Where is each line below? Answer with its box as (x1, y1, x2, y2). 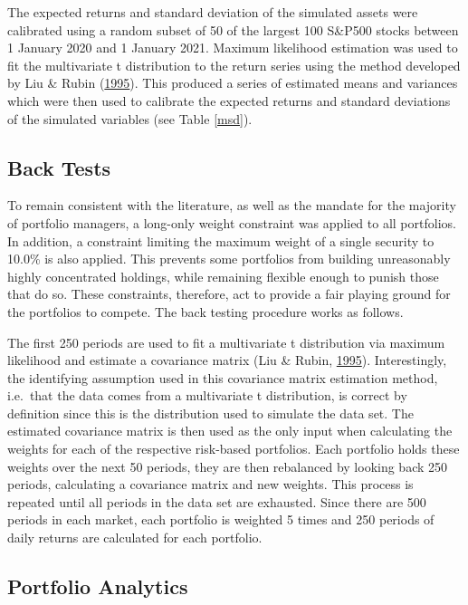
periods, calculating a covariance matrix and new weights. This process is (7, 475, 414, 494)
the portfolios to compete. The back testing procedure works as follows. (7, 302, 404, 321)
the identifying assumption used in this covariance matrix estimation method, (7, 368, 438, 387)
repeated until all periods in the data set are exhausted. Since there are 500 (7, 492, 426, 511)
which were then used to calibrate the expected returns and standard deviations (7, 91, 451, 110)
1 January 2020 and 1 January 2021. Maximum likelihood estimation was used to (7, 38, 458, 57)
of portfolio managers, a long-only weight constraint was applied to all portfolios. (7, 213, 456, 232)
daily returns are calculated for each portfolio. (7, 528, 263, 547)
